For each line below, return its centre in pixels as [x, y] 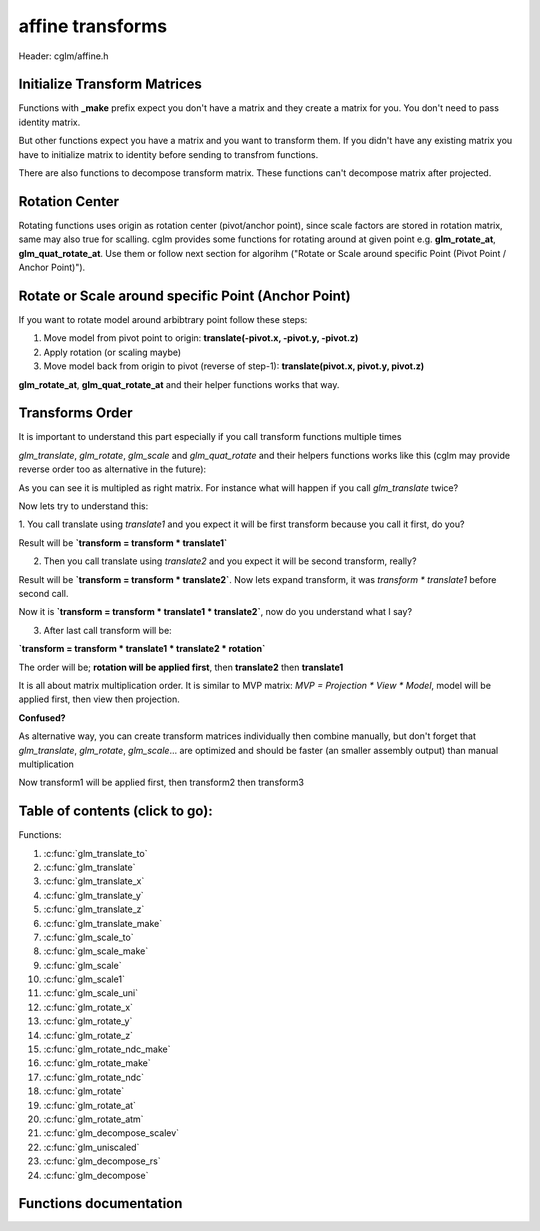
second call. [43, 593]
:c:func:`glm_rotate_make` [97, 1063]
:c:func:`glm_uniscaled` [91, 1147]
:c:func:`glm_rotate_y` [88, 1021]
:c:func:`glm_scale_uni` [91, 993]
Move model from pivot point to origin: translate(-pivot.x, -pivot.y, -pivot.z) [201, 338]
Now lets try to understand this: [83, 506]
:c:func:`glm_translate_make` [103, 923]
